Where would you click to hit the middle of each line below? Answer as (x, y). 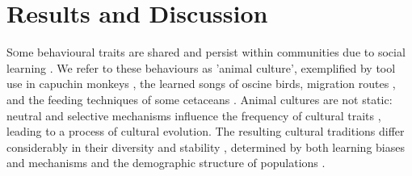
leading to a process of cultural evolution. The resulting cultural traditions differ (206, 131)
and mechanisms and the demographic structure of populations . (166, 163)
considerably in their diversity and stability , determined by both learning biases (206, 147)
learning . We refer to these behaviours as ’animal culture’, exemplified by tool (201, 67)
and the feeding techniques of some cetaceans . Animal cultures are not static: (200, 99)
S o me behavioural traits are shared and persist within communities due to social (206, 52)
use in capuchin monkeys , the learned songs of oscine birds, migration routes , (201, 84)
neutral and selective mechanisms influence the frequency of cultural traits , (194, 115)
